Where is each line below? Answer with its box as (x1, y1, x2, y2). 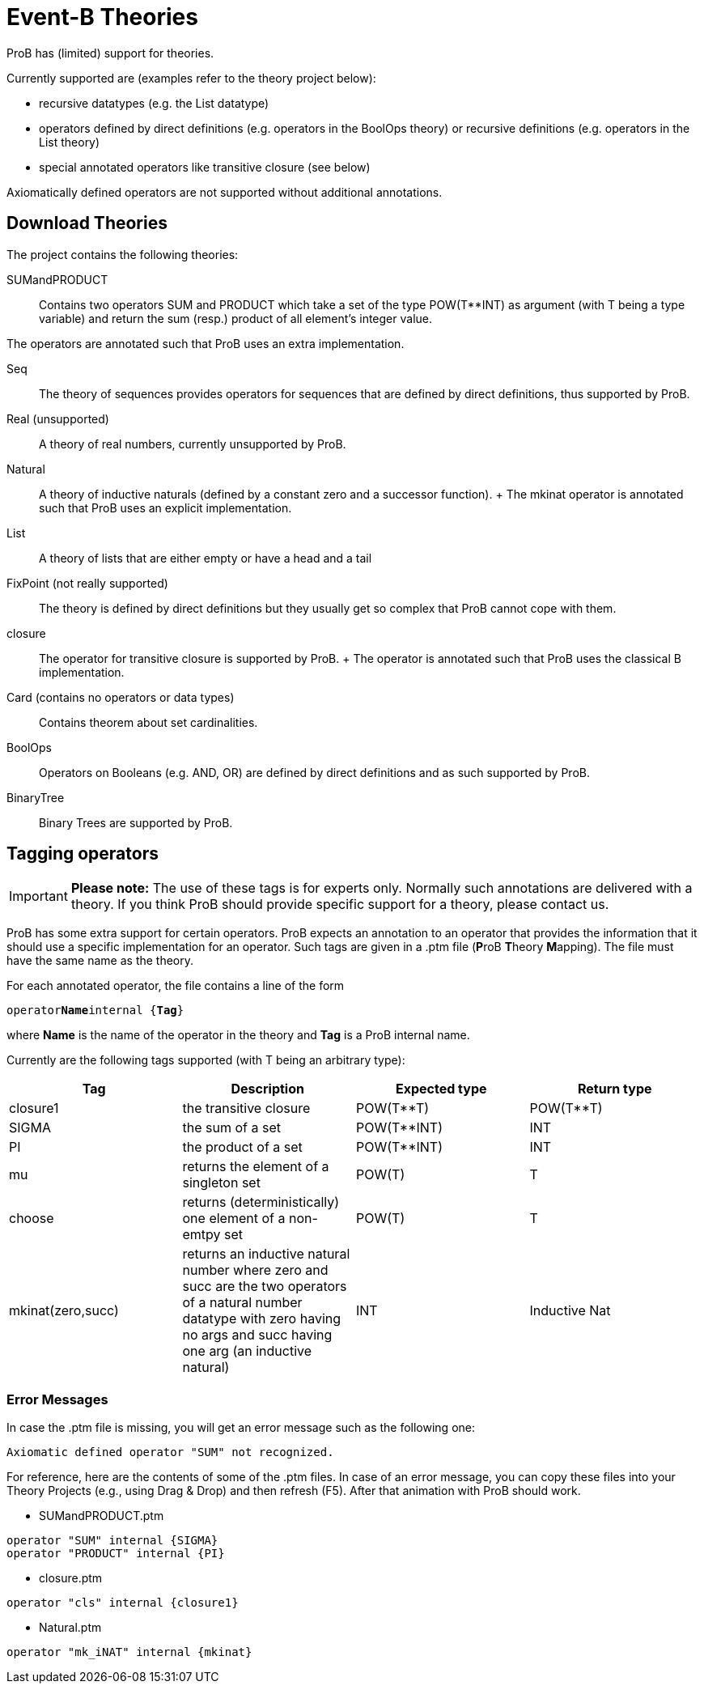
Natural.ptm (39, 1620, 102, 1635)
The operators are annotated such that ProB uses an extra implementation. (6, 336, 405, 350)
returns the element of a (182, 1158, 329, 1175)
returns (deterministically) (182, 1194, 340, 1211)
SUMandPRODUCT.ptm (39, 1509, 164, 1523)
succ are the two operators (182, 1278, 347, 1295)
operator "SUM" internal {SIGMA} (6, 1534, 218, 1548)
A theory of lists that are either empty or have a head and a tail (39, 550, 372, 565)
